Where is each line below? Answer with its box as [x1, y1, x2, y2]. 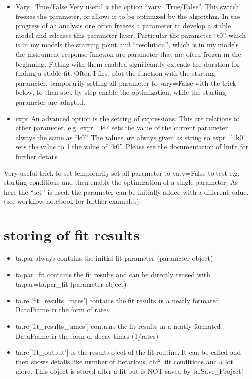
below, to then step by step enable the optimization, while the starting [15, 87, 226, 97]
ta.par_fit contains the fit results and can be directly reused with [15, 269, 211, 279]
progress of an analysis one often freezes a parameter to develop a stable [15, 20, 231, 31]
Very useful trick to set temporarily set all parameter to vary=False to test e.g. [4, 167, 240, 178]
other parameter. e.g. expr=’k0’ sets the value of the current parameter [15, 123, 228, 133]
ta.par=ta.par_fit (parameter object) [15, 279, 126, 289]
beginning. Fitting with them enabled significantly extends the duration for [15, 58, 240, 69]
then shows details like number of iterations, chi [15, 356, 158, 366]
